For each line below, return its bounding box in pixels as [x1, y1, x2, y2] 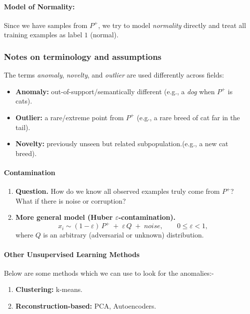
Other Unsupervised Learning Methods [4, 249, 140, 259]
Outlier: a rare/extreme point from [15, 112, 124, 122]
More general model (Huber [15, 212, 113, 222]
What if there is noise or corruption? [15, 195, 126, 206]
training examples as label [4, 29, 82, 40]
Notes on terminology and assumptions [4, 50, 162, 62]
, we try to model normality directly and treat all [98, 20, 246, 30]
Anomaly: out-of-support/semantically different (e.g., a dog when [15, 86, 215, 96]
